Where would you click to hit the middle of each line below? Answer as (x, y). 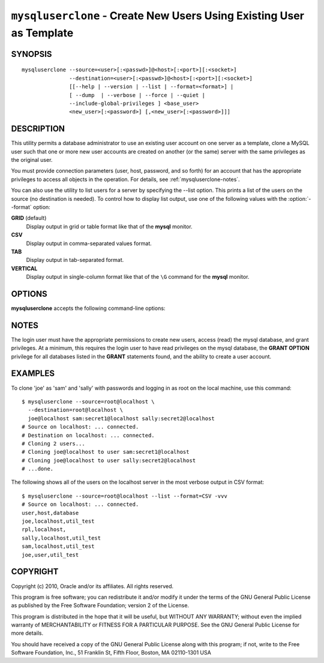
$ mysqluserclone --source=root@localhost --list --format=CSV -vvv (124, 496)
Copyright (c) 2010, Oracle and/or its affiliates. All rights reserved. (92, 586)
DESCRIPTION (38, 129)
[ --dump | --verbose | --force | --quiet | (137, 95)
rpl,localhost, (44, 530)
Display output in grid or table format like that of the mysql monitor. (109, 226)
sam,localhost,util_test (58, 546)
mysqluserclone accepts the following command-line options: (88, 308)
